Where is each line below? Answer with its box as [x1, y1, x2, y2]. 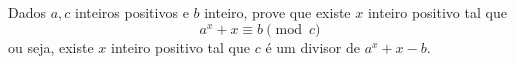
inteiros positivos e [75, 2, 189, 22]
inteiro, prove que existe [204, 2, 351, 22]
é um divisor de [265, 36, 361, 57]
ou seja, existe [8, 36, 94, 57]
